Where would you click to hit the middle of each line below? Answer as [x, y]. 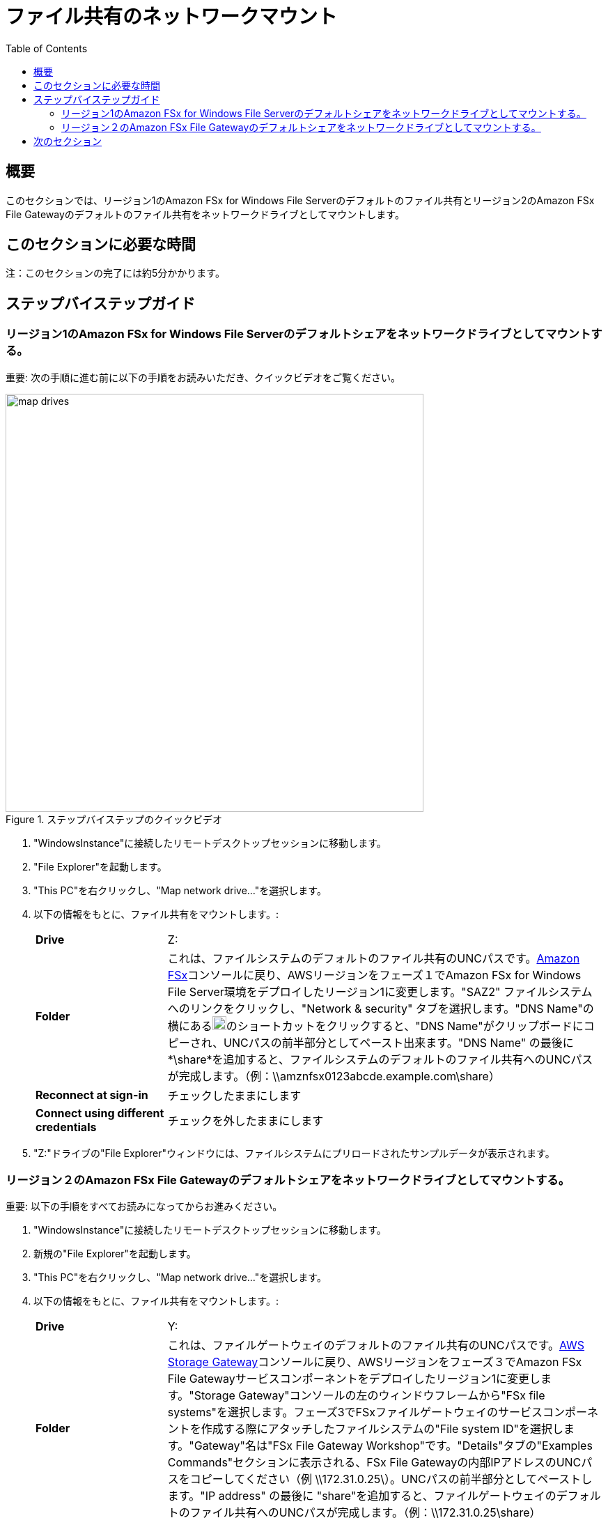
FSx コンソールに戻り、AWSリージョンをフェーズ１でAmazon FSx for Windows [374, 975]
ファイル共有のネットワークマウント [172, 17]
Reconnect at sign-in [92, 1095]
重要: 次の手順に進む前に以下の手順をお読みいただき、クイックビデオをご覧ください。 [203, 377]
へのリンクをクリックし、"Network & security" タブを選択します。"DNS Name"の [381, 1008]
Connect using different [100, 1113]
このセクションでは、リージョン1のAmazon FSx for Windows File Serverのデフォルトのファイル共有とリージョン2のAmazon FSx [300, 200]
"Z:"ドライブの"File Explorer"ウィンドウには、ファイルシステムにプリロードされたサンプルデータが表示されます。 [294, 1153]
